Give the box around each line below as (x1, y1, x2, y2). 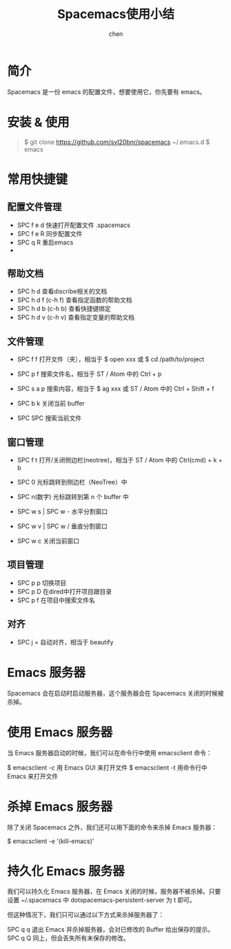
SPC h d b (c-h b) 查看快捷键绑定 (17, 305, 112, 313)
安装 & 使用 (7, 114, 70, 130)
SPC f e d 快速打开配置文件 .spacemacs (17, 221, 131, 229)
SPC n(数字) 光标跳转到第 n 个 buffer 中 (17, 493, 130, 501)
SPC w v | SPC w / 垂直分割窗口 (17, 522, 108, 530)
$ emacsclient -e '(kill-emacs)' (7, 837, 94, 845)
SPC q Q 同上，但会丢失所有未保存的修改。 (7, 934, 130, 942)
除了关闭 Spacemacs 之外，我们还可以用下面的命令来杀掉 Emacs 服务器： (7, 823, 217, 831)
